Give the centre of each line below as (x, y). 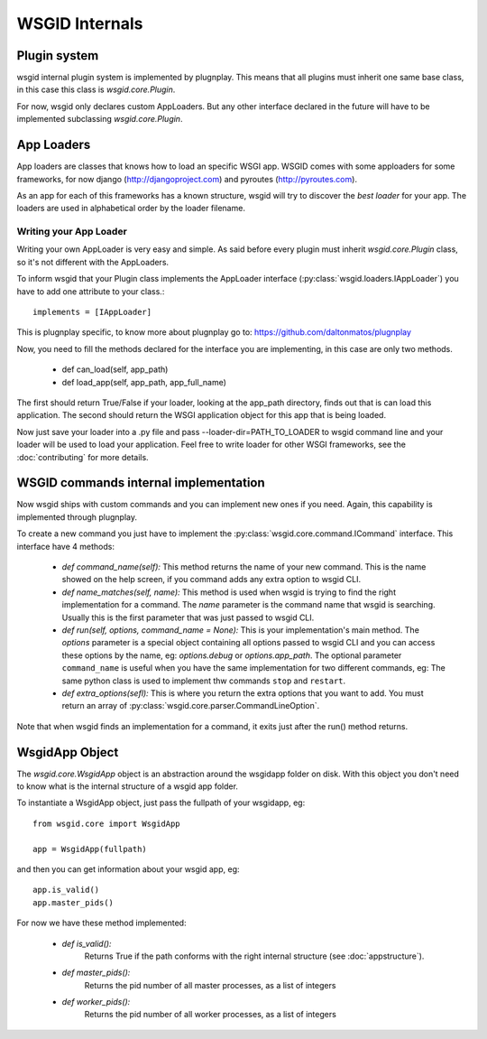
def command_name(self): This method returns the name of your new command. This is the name (244, 567)
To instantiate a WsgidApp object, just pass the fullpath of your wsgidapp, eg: (161, 802)
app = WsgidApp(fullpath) (90, 849)
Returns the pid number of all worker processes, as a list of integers (211, 1015)
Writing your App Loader (72, 232)
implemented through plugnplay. (77, 517)
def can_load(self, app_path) (115, 369)
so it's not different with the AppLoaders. (93, 262)
